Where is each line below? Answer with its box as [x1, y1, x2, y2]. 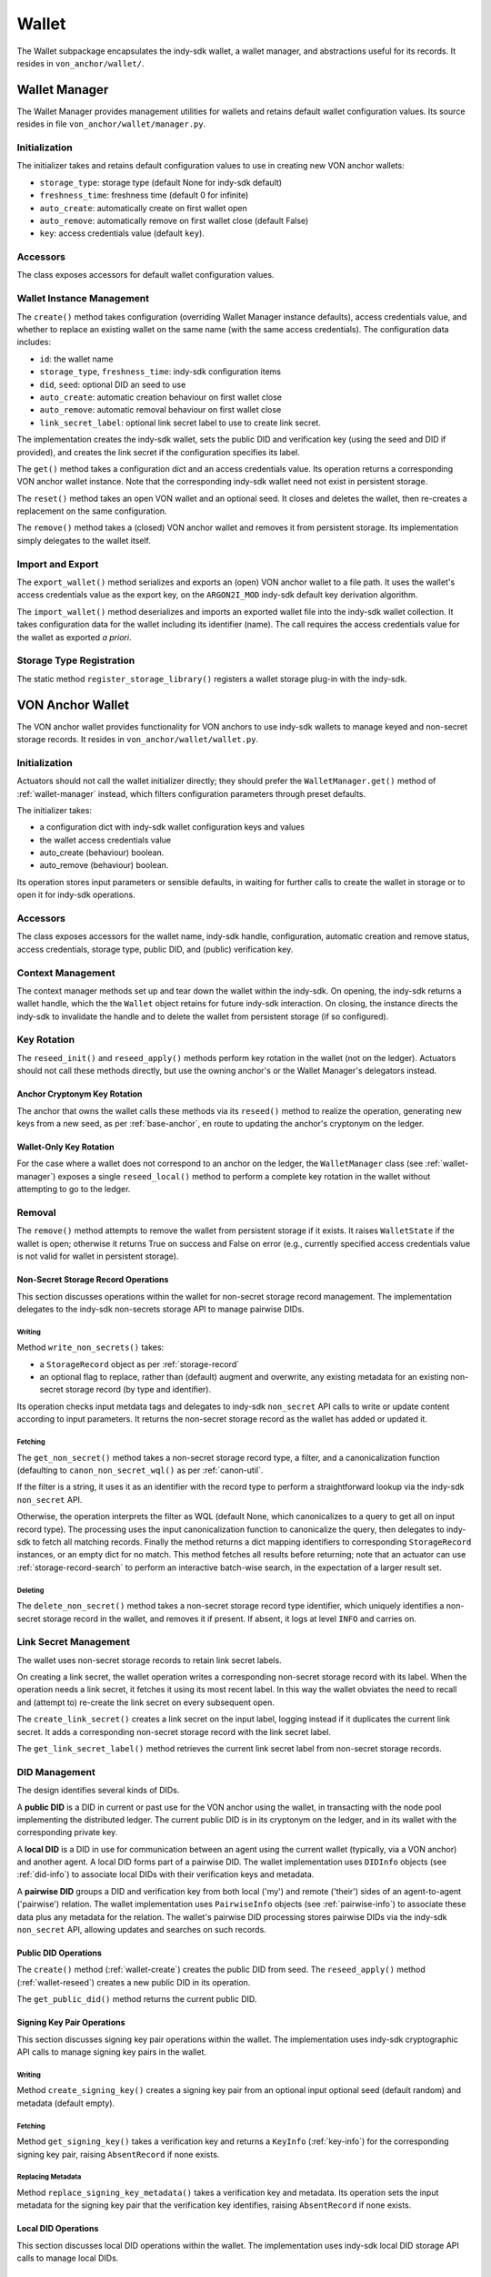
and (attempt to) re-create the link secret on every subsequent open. [16, 1697, 275, 1708]
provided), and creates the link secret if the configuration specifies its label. [16, 446, 300, 457]
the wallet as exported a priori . [16, 631, 132, 642]
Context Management [16, 966, 115, 979]
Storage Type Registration [16, 654, 135, 667]
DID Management [16, 1765, 95, 1778]
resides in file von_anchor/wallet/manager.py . [16, 118, 206, 129]
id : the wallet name [39, 353, 114, 364]
